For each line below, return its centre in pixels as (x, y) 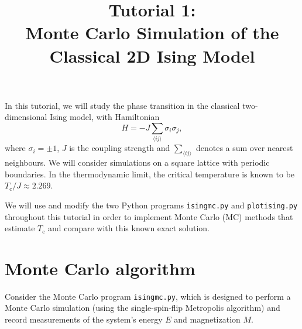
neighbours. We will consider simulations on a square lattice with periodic (137, 162)
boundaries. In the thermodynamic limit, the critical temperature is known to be (150, 174)
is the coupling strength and (120, 148)
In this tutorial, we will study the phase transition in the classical (122, 105)
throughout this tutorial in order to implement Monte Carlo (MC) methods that (149, 216)
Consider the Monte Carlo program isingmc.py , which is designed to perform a (148, 296)
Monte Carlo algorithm (100, 268)
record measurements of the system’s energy (84, 319)
